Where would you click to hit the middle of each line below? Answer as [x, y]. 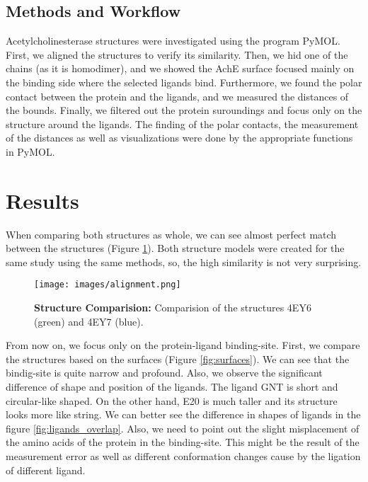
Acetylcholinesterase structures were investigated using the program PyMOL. [173, 41]
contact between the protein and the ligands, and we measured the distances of [177, 96]
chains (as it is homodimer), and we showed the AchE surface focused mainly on [180, 68]
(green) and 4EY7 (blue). [89, 321]
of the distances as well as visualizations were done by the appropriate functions [179, 138]
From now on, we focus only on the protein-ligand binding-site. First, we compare [183, 345]
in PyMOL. [30, 151]
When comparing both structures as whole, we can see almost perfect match [171, 234]
